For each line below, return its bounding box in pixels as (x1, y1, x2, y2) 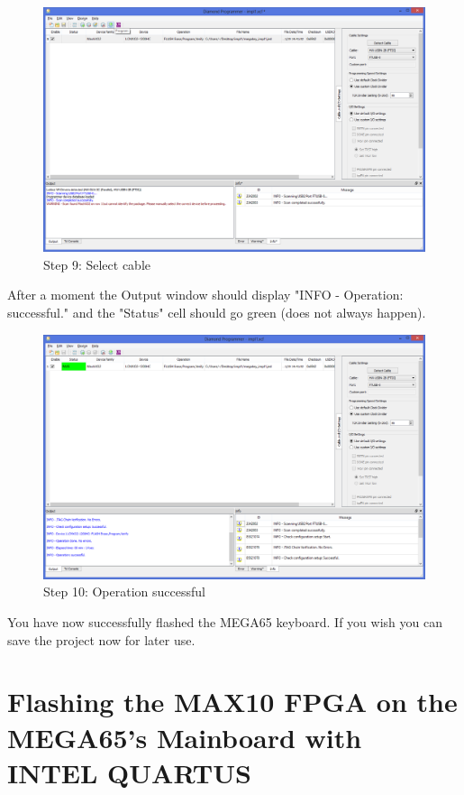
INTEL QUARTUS (7, 753, 251, 790)
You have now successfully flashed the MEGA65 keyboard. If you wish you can (7, 612, 442, 631)
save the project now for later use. (7, 630, 196, 649)
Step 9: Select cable (43, 254, 150, 273)
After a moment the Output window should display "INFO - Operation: (7, 285, 404, 304)
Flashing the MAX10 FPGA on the (7, 683, 458, 720)
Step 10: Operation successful (43, 582, 205, 601)
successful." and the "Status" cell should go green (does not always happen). (7, 302, 426, 321)
